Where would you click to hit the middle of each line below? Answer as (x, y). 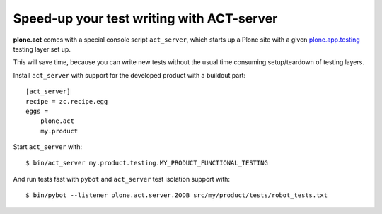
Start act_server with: (48, 147)
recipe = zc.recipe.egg (67, 101)
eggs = (37, 111)
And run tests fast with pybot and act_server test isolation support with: (121, 179)
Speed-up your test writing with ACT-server (145, 18)
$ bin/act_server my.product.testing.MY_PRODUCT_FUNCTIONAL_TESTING (147, 163)
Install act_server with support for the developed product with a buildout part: (129, 75)
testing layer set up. (42, 49)
